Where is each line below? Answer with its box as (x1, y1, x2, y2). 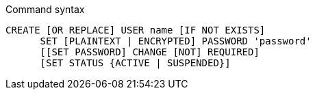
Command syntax (5, 3, 85, 15)
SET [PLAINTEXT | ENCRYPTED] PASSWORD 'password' (40, 36, 312, 46)
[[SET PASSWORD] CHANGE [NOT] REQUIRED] (40, 46, 260, 57)
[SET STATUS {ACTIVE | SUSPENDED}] (40, 57, 231, 68)
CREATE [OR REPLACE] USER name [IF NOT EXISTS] (5, 25, 266, 36)
